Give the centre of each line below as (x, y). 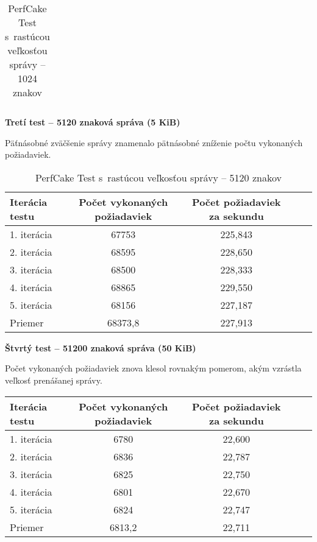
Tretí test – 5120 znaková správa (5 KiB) (93, 122)
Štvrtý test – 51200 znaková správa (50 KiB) (101, 347)
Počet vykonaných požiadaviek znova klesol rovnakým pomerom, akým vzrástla (153, 368)
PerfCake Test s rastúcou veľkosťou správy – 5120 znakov (158, 177)
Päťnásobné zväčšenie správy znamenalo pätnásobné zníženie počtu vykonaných (154, 142)
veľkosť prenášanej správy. (54, 380)
